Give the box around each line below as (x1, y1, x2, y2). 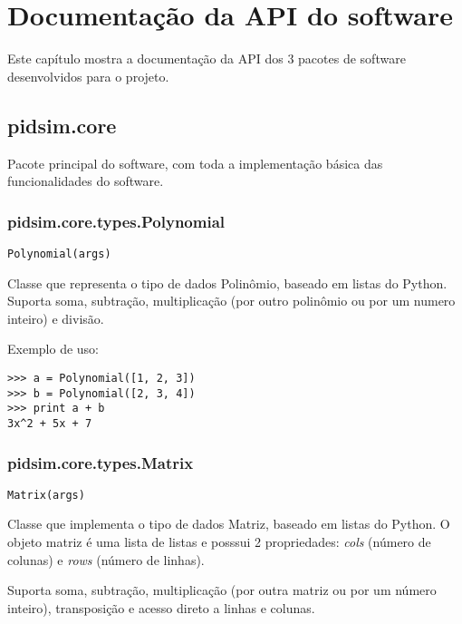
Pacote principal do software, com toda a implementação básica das (7, 153, 383, 172)
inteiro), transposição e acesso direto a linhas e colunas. (7, 598, 315, 617)
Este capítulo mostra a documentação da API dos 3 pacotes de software (7, 49, 406, 68)
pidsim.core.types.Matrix (7, 451, 194, 473)
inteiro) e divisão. (7, 308, 104, 327)
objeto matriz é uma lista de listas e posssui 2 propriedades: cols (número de (7, 532, 431, 551)
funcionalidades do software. (7, 171, 164, 190)
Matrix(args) (7, 488, 85, 502)
